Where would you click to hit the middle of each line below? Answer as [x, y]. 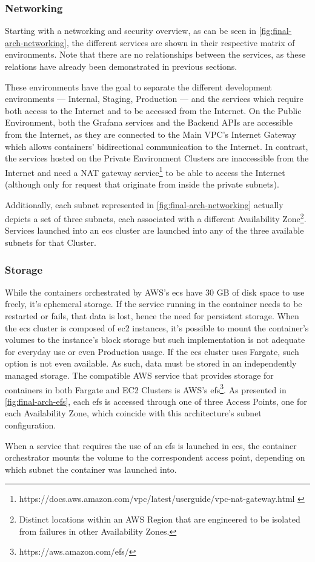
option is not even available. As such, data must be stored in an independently [151, 363]
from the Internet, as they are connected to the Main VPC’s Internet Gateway [151, 134]
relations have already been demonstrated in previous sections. [121, 66]
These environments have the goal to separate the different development [138, 86]
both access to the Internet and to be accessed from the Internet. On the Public [153, 110]
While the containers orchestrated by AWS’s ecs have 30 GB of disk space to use [155, 292]
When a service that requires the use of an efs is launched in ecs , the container [151, 445]
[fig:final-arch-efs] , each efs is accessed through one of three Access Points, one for [156, 401]
